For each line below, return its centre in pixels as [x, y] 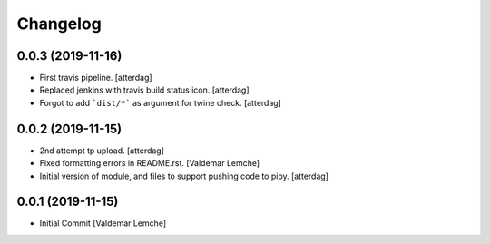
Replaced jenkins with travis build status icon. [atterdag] [144, 90]
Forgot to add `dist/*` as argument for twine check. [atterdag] [160, 102]
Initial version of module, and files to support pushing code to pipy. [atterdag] [184, 176]
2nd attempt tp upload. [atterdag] [102, 151]
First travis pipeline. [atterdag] [96, 78]
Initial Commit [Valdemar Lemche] [103, 223]
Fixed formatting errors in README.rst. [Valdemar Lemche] [150, 163]
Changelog [59, 24]
